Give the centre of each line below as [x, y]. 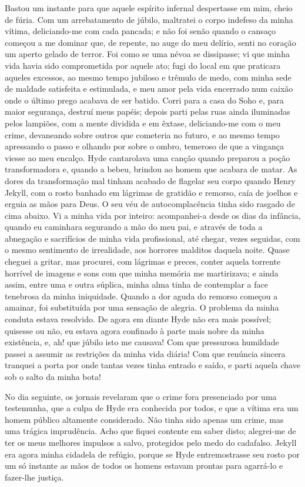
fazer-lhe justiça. [34, 477]
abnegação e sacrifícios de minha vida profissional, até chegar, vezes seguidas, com [152, 238]
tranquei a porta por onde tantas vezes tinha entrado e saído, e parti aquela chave [152, 365]
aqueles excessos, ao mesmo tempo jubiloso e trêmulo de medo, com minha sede [148, 77]
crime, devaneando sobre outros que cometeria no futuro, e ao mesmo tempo [142, 134]
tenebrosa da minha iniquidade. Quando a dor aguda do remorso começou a [141, 296]
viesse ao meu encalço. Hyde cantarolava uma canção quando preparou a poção [148, 157]
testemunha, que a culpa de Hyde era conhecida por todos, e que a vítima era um [152, 408]
